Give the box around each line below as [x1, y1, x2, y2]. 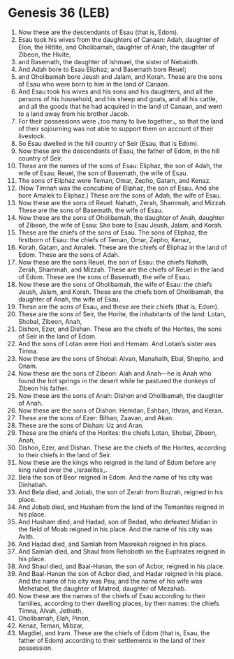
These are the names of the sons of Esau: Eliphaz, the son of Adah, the [17, 161, 223, 170]
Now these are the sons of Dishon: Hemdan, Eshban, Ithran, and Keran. [17, 406, 224, 415]
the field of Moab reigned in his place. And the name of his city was [17, 525, 213, 533]
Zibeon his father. [17, 384, 69, 392]
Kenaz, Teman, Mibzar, [17, 621, 85, 630]
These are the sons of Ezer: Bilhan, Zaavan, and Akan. [17, 413, 174, 422]
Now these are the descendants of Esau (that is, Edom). [17, 28, 179, 36]
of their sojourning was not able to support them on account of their [17, 124, 214, 133]
